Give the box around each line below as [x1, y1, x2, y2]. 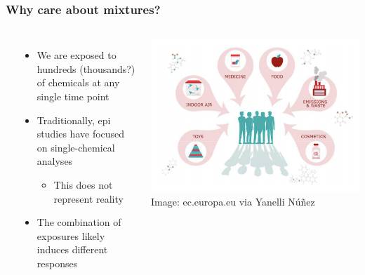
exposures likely [36, 228, 105, 243]
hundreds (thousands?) [36, 61, 135, 76]
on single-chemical [36, 140, 115, 154]
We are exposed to [36, 48, 117, 62]
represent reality [53, 191, 124, 206]
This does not [53, 177, 113, 192]
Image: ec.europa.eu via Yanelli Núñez [151, 194, 315, 209]
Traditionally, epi [36, 112, 111, 127]
